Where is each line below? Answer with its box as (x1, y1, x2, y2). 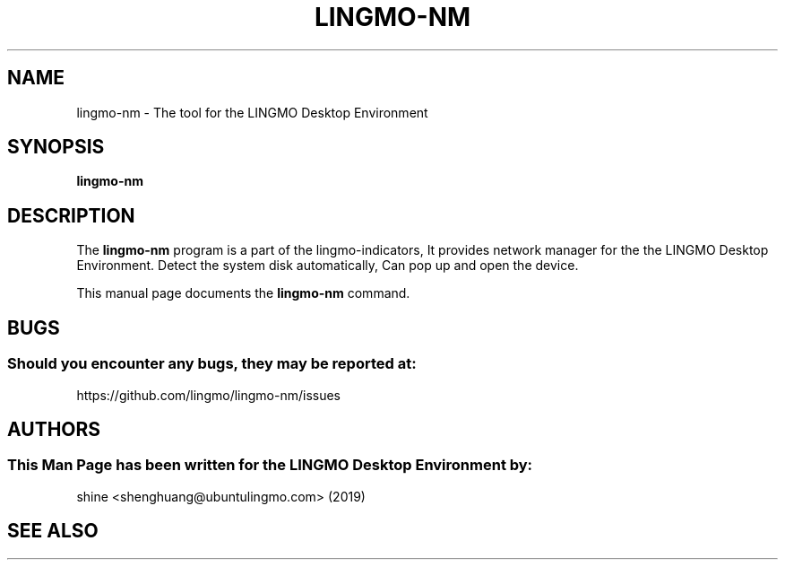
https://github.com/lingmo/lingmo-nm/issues (76, 387, 341, 403)
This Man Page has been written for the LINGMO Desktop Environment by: (7, 456, 533, 475)
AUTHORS (7, 417, 101, 441)
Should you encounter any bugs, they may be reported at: (7, 354, 417, 373)
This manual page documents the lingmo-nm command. (76, 285, 410, 301)
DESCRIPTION (7, 204, 135, 227)
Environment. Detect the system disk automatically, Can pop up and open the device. (76, 257, 579, 274)
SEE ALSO (7, 519, 99, 543)
